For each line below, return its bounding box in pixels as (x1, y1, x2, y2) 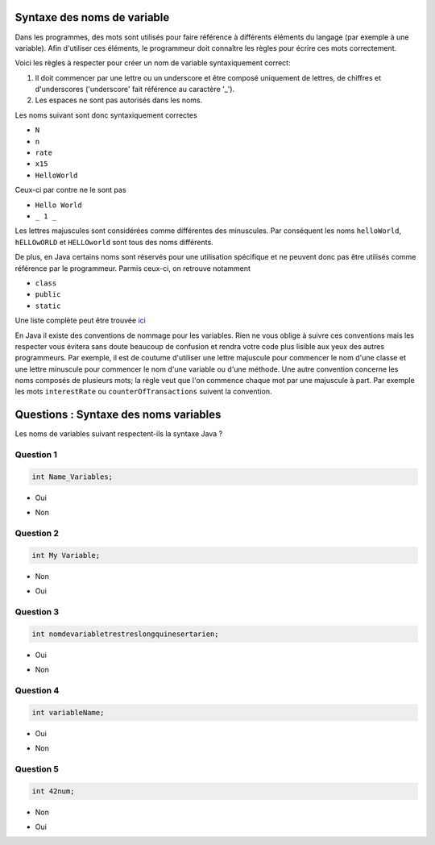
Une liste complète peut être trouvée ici (14, 315, 147, 326)
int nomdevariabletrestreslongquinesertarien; (31, 629, 219, 639)
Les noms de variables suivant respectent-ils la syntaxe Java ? (14, 429, 223, 439)
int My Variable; (31, 551, 101, 560)
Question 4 (14, 685, 60, 696)
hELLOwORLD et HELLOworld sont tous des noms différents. (14, 237, 213, 247)
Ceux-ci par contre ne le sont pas (14, 185, 126, 195)
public (35, 290, 61, 299)
